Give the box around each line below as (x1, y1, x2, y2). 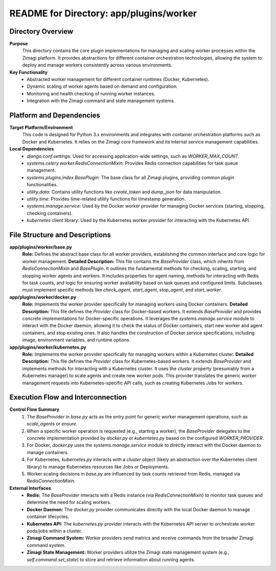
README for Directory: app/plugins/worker (9, 8, 197, 19)
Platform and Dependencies (9, 111, 101, 119)
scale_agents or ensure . (27, 421, 78, 427)
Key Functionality (9, 69, 48, 75)
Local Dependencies (9, 146, 54, 152)
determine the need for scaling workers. (27, 499, 111, 505)
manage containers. (27, 449, 69, 455)
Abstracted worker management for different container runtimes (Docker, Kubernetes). (27, 77, 210, 83)
